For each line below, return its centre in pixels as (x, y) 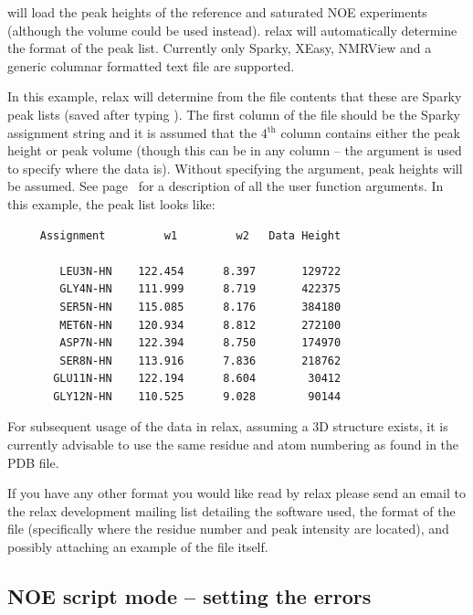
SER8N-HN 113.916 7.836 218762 (200, 361)
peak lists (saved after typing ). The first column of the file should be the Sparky (234, 114)
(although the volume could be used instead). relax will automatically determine (232, 30)
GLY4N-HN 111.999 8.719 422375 (200, 289)
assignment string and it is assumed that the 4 (137, 132)
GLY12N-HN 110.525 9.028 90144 (197, 396)
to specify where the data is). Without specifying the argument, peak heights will (235, 168)
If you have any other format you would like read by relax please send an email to (236, 493)
